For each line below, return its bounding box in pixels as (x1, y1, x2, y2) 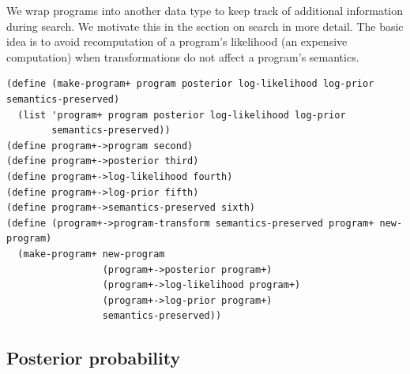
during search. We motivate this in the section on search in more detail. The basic (6, 17, 404, 34)
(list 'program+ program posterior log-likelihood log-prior (17, 109, 346, 121)
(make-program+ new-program (17, 248, 165, 260)
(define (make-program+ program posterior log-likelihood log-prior (6, 78, 374, 90)
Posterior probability (6, 346, 181, 370)
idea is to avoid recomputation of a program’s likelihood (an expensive (6, 33, 348, 50)
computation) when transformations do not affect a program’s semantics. (6, 48, 359, 65)
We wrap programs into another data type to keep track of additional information (6, 2, 404, 18)
